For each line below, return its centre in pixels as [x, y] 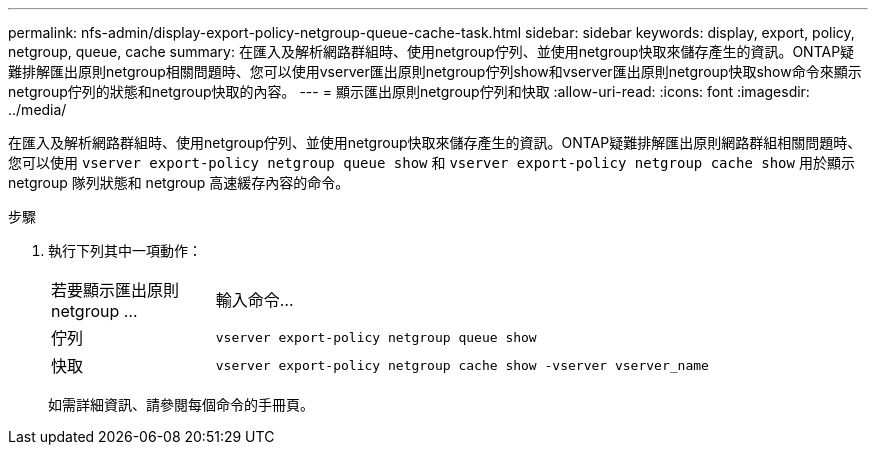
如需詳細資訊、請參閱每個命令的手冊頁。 [181, 404]
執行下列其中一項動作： [125, 250]
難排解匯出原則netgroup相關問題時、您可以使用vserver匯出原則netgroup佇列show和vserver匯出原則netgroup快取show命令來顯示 [435, 71]
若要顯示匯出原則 [115, 290]
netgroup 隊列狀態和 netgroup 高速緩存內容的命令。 [179, 182]
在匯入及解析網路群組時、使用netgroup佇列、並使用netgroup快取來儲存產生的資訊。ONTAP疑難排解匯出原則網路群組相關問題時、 [435, 142]
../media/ [37, 109]
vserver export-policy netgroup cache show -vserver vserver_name [462, 365]
